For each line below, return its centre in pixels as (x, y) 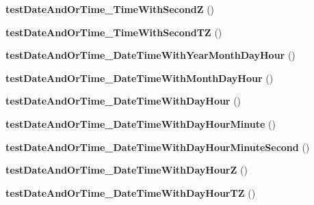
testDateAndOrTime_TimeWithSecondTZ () (114, 32)
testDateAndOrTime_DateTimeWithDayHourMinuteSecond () (158, 147)
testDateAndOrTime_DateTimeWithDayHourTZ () (131, 192)
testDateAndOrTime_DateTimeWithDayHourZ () (127, 170)
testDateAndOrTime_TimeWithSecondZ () (110, 9)
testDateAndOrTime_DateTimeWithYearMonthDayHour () (151, 55)
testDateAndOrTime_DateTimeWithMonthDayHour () (140, 78)
